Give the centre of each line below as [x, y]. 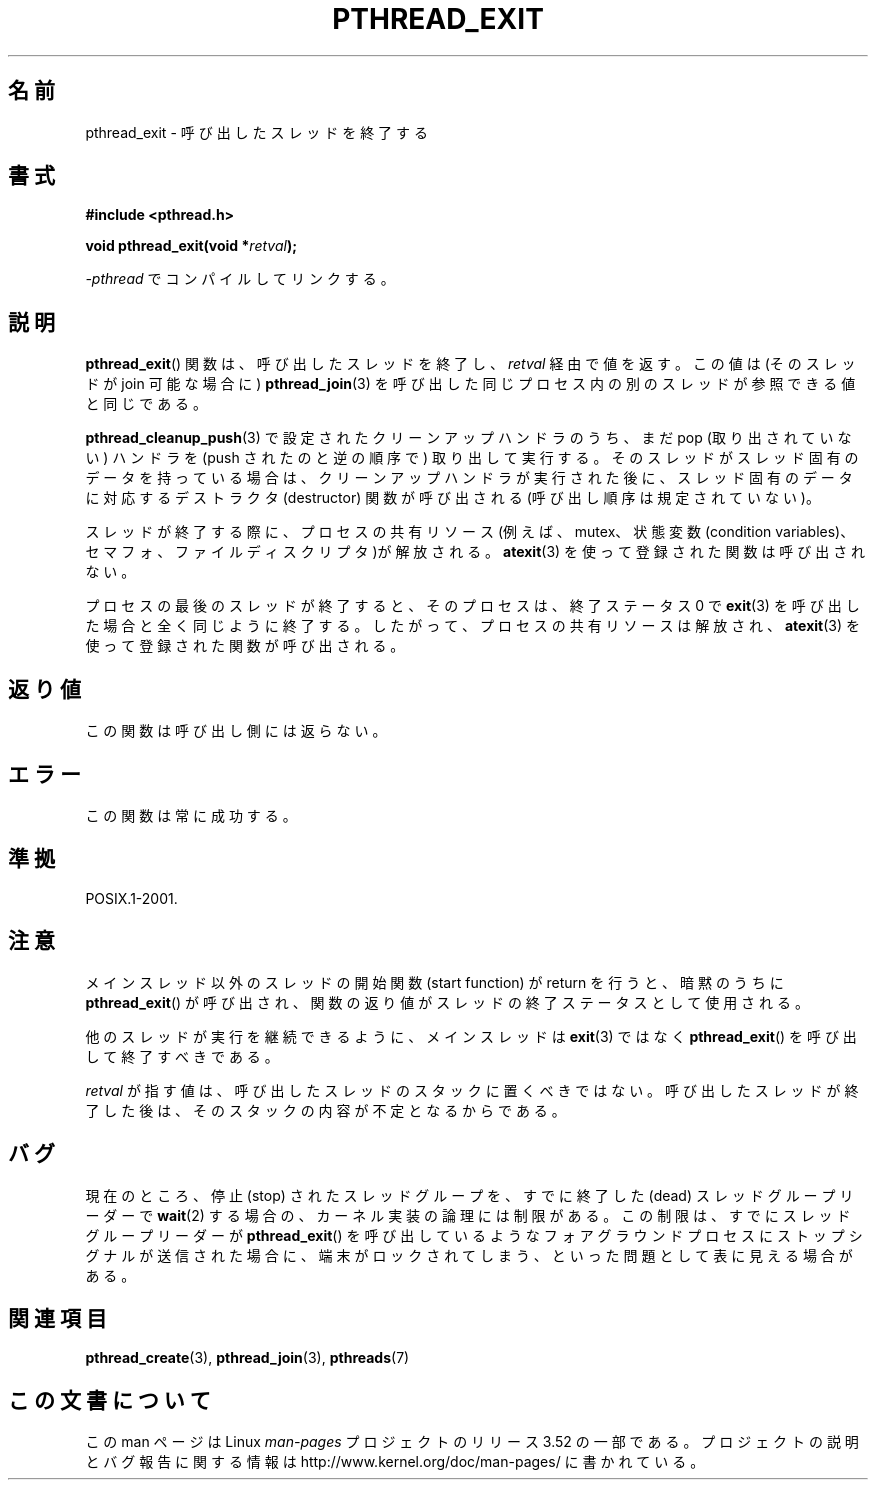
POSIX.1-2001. [131, 898]
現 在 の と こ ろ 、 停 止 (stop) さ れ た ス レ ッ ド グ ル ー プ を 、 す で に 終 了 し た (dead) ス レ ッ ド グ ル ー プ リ [469, 1195]
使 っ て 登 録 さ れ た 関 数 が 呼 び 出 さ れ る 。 [245, 646]
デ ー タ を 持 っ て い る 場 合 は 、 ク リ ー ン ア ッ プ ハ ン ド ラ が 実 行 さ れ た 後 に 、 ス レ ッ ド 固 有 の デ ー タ [469, 478]
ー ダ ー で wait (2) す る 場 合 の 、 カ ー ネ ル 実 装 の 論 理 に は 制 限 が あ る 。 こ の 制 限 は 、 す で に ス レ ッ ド [468, 1215]
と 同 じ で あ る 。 [146, 404]
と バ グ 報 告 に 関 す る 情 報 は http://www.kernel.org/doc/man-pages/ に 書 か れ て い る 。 [395, 1462]
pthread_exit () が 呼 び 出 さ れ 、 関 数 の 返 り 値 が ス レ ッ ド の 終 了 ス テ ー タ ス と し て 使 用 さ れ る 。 [447, 1002]
